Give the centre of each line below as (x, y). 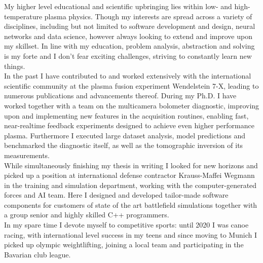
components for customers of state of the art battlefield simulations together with (131, 204)
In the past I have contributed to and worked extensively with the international (128, 76)
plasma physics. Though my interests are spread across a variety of (148, 16)
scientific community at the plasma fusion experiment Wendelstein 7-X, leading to (131, 85)
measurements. (27, 155)
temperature (23, 16)
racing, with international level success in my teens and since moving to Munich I (130, 234)
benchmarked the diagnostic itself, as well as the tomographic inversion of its (124, 145)
